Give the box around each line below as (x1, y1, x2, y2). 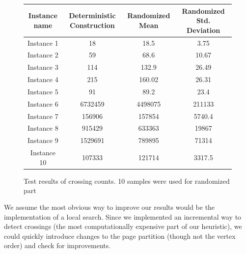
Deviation (187, 25, 220, 35)
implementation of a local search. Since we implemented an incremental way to (4, 211, 242, 222)
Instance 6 (27, 98, 58, 109)
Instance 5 (27, 86, 58, 96)
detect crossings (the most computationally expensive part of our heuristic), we (4, 221, 242, 231)
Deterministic (69, 10, 116, 21)
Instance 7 (27, 111, 58, 121)
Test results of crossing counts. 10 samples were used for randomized (24, 175, 230, 186)
